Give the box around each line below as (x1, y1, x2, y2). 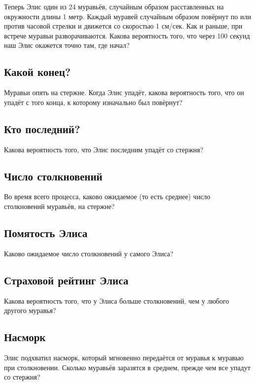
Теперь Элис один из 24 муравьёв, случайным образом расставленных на (4, 1, 224, 11)
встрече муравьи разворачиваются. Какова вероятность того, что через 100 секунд (4, 30, 250, 40)
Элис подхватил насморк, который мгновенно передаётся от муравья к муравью (4, 352, 244, 362)
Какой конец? (4, 64, 71, 79)
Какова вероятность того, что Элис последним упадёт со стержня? (4, 144, 204, 154)
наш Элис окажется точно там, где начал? (4, 40, 130, 50)
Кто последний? (4, 121, 80, 136)
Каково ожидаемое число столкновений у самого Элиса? (4, 248, 174, 258)
